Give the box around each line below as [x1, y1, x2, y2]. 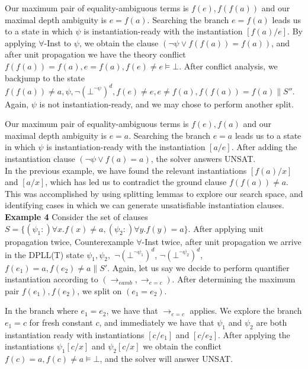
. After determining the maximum [172, 273, 296, 285]
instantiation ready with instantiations [5, 328, 145, 341]
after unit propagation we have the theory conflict [5, 48, 186, 61]
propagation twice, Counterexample [5, 235, 134, 247]
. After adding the [231, 141, 297, 153]
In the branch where [5, 304, 78, 317]
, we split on [77, 284, 122, 297]
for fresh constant [29, 316, 93, 329]
